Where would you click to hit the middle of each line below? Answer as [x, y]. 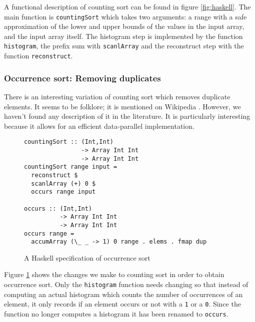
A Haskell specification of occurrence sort [87, 257]
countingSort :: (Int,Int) [69, 142]
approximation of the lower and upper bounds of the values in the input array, [124, 26]
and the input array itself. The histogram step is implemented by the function [123, 36]
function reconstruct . [38, 56]
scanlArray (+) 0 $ [63, 183]
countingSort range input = [71, 167]
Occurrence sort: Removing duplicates [82, 78]
